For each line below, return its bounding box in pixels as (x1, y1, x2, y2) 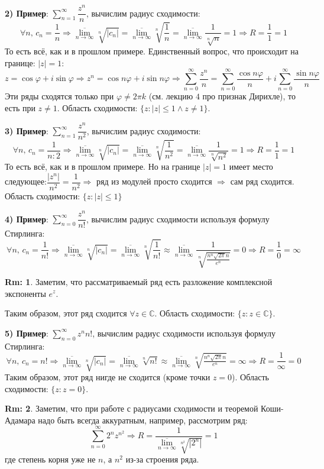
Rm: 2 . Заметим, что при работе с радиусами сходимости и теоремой (5, 402, 258, 415)
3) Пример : (5, 124, 48, 137)
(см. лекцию (148, 90, 193, 102)
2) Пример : (5, 7, 48, 19)
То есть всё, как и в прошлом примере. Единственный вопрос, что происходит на (5, 45, 299, 57)
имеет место (229, 160, 273, 173)
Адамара (5, 413, 35, 426)
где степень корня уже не (5, 453, 96, 465)
